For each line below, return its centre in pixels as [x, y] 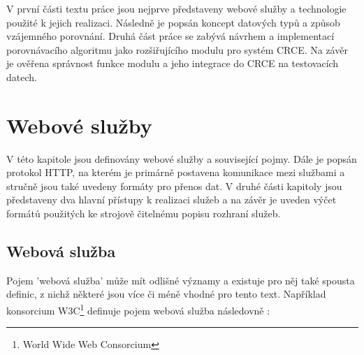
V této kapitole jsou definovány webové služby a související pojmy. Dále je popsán [182, 158]
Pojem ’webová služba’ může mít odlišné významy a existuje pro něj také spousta [181, 280]
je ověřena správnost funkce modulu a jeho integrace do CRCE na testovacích [173, 63]
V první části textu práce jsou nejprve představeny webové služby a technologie [176, 8]
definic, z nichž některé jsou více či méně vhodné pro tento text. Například [166, 294]
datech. [22, 77]
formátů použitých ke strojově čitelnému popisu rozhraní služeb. [144, 213]
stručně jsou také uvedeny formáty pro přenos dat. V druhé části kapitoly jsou [174, 186]
